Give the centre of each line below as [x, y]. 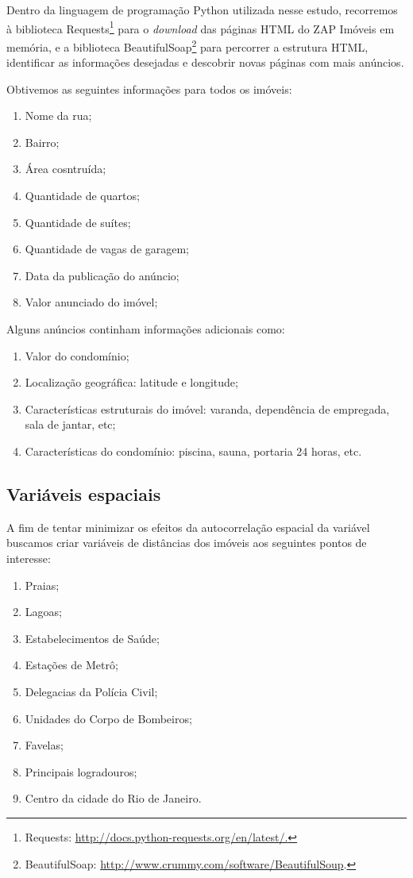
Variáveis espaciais [84, 493]
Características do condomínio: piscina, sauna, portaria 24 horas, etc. [193, 451]
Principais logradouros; [81, 771]
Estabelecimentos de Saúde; [92, 638]
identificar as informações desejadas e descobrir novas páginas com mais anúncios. [205, 62]
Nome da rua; [58, 116]
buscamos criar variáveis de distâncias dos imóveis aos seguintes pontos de [187, 543]
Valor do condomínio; [77, 355]
